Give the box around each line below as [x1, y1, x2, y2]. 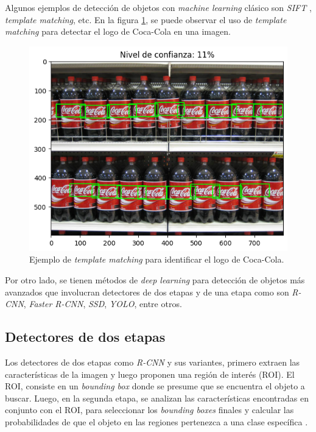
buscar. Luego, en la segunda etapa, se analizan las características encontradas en [5, 391, 309, 404]
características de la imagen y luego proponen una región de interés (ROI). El [5, 367, 295, 380]
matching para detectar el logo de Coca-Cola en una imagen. [5, 25, 231, 38]
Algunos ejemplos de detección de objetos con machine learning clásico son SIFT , [5, 1, 312, 13]
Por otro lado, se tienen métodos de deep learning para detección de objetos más [5, 273, 305, 286]
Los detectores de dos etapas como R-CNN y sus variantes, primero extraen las [5, 355, 300, 368]
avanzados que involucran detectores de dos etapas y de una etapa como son [5, 285, 289, 298]
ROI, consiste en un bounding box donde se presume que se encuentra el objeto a [5, 380, 305, 392]
